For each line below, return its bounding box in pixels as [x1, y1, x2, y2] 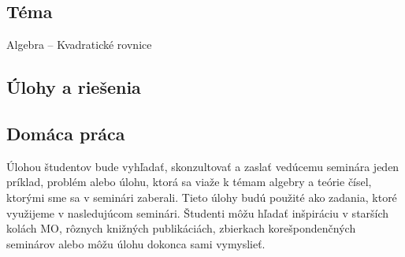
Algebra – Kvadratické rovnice [6, 36, 152, 53]
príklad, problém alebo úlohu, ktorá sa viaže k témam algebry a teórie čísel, [6, 173, 372, 190]
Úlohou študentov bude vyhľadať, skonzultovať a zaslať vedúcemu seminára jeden [6, 158, 399, 174]
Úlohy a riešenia [6, 75, 141, 99]
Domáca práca [6, 121, 125, 145]
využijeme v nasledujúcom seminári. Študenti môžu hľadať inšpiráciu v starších [6, 204, 389, 221]
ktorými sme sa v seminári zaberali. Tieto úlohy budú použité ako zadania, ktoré [6, 188, 397, 205]
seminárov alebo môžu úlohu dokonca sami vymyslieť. [6, 235, 266, 251]
